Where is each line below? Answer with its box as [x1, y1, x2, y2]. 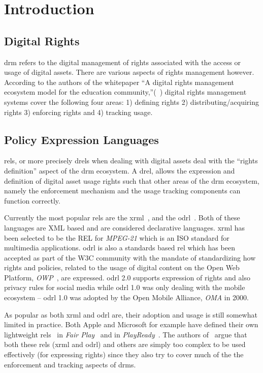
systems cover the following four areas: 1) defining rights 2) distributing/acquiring [4, 96, 259, 107]
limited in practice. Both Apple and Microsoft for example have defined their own [4, 319, 258, 330]
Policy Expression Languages [4, 131, 159, 147]
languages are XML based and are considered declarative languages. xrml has [4, 222, 245, 233]
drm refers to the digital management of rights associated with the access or [4, 56, 241, 67]
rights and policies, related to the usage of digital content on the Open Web [4, 262, 240, 273]
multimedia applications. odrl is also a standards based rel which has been [4, 242, 235, 253]
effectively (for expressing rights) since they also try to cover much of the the [4, 349, 244, 360]
